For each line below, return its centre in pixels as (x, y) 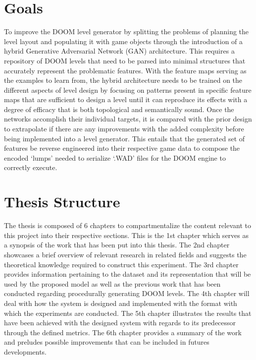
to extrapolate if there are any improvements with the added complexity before (124, 129)
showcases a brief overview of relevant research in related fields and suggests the (125, 254)
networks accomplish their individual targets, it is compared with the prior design (128, 119)
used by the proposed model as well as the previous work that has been (112, 283)
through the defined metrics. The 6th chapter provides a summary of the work (123, 332)
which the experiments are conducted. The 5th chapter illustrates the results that (128, 313)
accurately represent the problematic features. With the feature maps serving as (125, 70)
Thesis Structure (62, 202)
